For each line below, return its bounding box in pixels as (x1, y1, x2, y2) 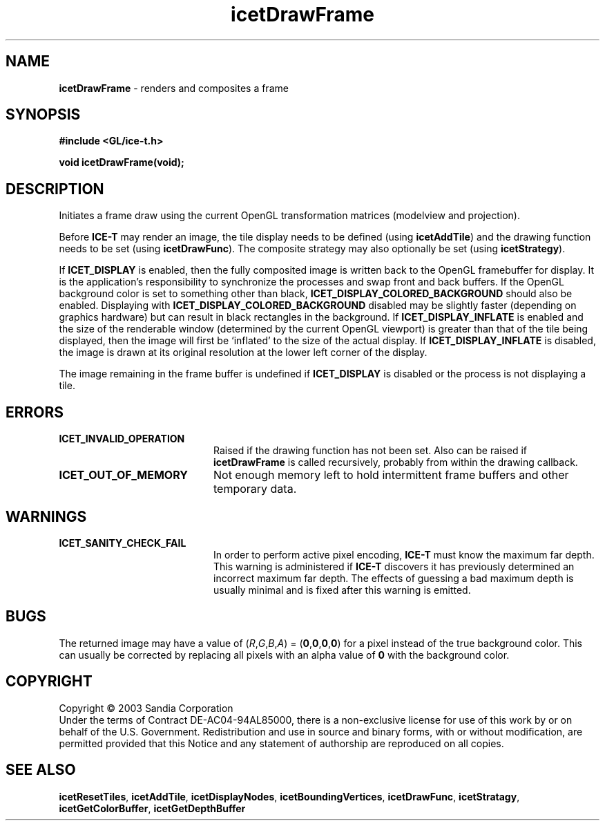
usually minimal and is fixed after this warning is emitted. (213, 583, 471, 596)
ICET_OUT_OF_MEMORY (59, 468, 188, 482)
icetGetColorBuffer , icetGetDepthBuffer (59, 802, 246, 814)
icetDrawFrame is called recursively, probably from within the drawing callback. (213, 456, 578, 469)
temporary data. (213, 482, 297, 496)
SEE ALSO (6, 761, 76, 779)
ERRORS (6, 403, 64, 421)
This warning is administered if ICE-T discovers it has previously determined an (213, 560, 575, 572)
